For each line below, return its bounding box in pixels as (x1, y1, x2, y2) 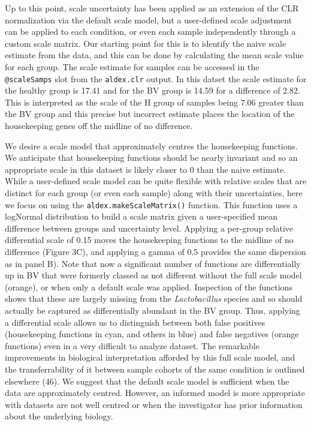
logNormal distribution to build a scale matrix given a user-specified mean (5, 210, 278, 223)
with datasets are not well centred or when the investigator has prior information (5, 398, 303, 410)
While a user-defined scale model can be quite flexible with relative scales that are (5, 175, 307, 187)
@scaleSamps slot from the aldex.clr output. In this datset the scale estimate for (5, 72, 307, 85)
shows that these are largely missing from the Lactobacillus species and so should (5, 292, 303, 305)
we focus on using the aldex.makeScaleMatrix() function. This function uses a (5, 198, 298, 211)
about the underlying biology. (5, 410, 113, 422)
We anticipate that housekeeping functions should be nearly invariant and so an (5, 151, 298, 164)
